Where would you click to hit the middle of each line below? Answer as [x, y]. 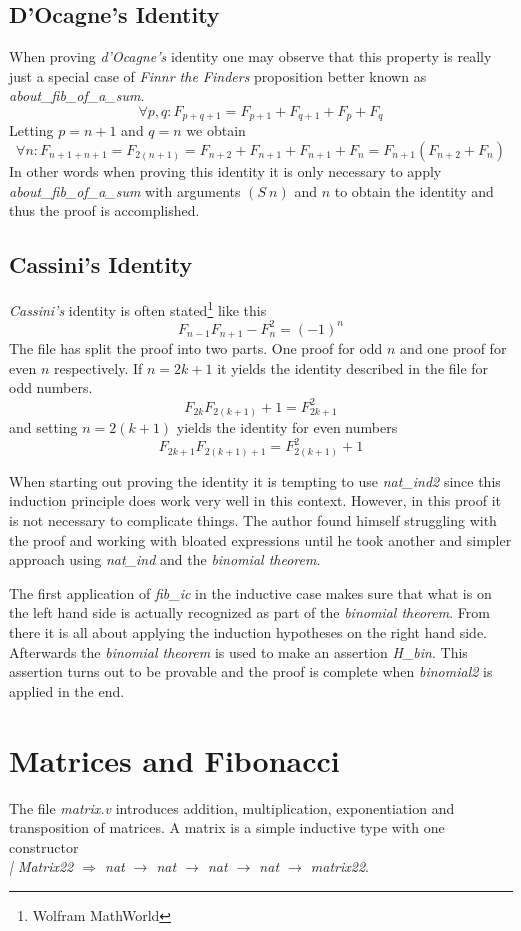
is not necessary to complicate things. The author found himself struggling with [253, 520]
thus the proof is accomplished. [104, 210]
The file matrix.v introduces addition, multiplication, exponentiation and [232, 807]
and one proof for [453, 348]
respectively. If [98, 367]
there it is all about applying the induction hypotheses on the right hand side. [248, 632]
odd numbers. [51, 387]
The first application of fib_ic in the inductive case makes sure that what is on [250, 592]
